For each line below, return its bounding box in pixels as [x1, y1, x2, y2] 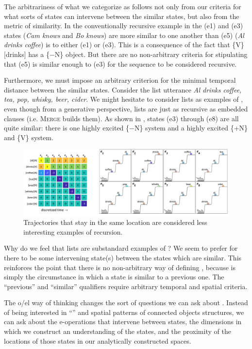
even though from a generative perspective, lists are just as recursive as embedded [4, 103, 248, 113]
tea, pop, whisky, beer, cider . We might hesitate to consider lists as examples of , [4, 94, 243, 104]
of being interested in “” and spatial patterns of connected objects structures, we [4, 307, 244, 317]
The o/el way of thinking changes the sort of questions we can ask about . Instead [4, 297, 248, 308]
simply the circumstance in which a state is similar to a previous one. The [4, 272, 224, 282]
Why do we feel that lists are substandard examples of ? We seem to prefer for [4, 243, 238, 253]
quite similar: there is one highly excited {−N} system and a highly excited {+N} [4, 123, 248, 133]
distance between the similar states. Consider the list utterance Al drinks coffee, [4, 84, 242, 94]
